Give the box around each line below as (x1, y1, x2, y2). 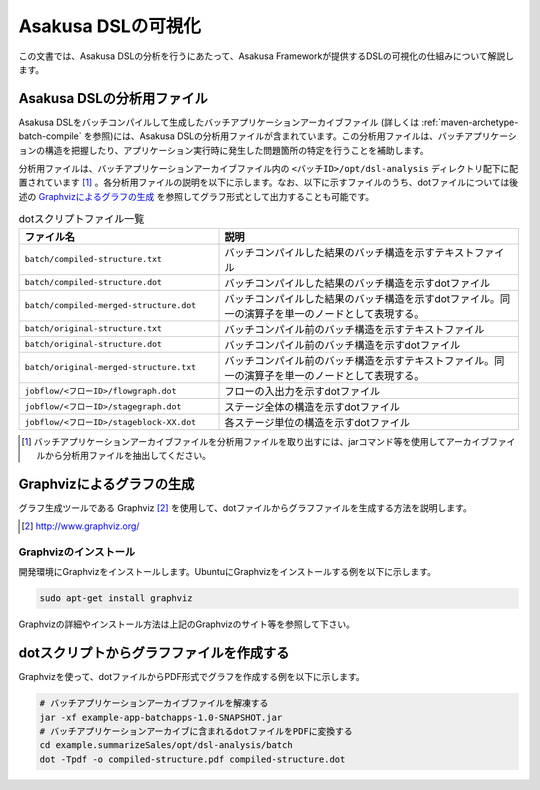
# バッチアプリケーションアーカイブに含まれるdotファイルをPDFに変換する (39, 726, 353, 737)
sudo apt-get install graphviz (39, 593, 194, 604)
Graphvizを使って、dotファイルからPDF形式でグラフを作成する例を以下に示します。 (18, 671, 365, 683)
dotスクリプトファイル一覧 (18, 212, 145, 226)
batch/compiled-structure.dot (24, 277, 162, 288)
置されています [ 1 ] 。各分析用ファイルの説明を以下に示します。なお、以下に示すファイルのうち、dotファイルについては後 (18, 176, 519, 189)
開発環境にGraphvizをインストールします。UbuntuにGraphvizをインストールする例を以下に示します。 (18, 566, 437, 578)
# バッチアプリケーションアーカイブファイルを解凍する (39, 698, 269, 709)
